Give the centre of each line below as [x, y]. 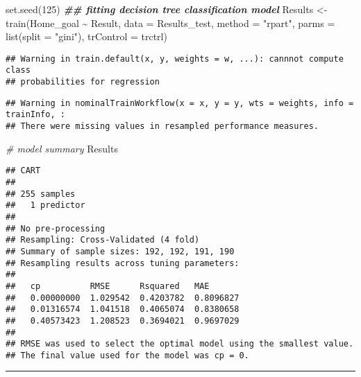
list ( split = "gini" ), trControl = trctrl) [86, 36]
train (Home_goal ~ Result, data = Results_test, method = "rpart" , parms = [170, 23]
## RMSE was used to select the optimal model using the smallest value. [180, 344]
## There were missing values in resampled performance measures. [162, 126]
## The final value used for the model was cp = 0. [127, 355]
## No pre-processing [56, 228]
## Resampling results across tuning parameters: [123, 263]
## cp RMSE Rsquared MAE [108, 286]
